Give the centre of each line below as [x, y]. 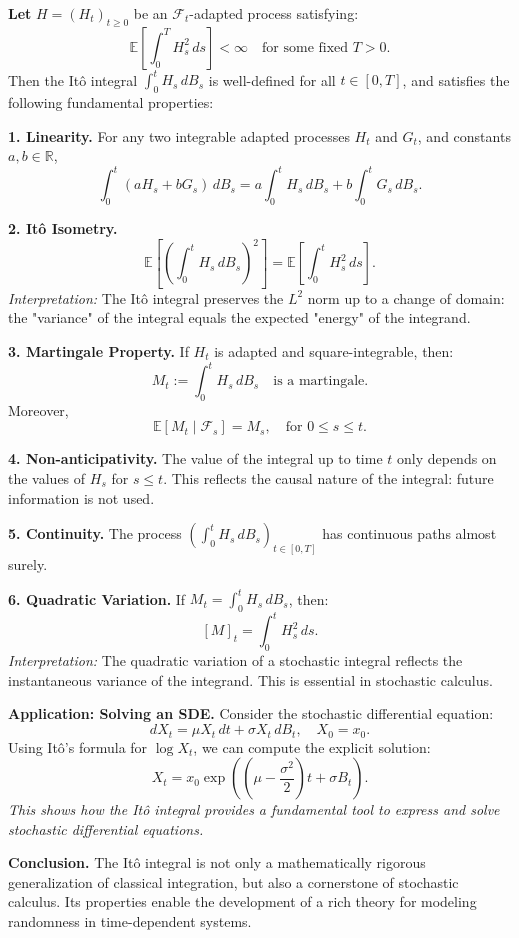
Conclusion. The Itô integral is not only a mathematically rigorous [217, 862]
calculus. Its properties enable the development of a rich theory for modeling [242, 901]
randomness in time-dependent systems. [130, 921]
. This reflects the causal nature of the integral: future [328, 478]
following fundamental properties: [111, 102]
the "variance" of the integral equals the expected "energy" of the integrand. [239, 317]
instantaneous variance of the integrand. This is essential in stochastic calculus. [250, 679]
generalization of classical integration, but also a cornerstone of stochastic [233, 881]
